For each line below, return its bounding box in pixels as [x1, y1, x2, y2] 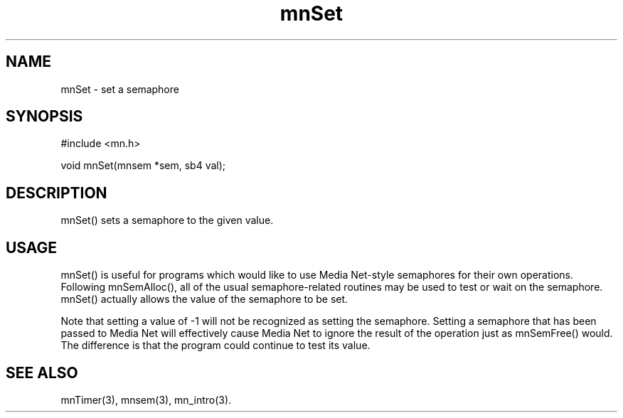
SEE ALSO [6, 363, 78, 382]
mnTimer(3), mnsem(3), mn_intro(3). [60, 393, 232, 406]
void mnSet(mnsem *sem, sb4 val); [60, 159, 226, 172]
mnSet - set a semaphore [60, 82, 179, 95]
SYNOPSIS [6, 107, 83, 126]
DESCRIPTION [6, 183, 107, 202]
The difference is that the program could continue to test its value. [60, 339, 371, 352]
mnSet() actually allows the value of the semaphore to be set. [60, 293, 348, 306]
